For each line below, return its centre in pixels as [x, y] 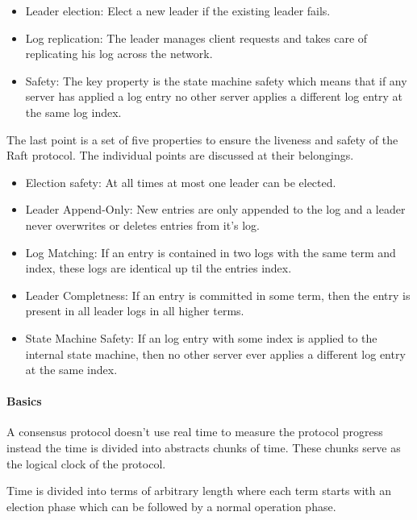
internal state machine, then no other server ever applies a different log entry [215, 354]
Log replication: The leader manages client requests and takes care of [196, 37]
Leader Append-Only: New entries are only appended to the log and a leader [215, 209]
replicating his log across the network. [119, 54]
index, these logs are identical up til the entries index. [158, 268]
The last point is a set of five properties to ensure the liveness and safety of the [202, 139]
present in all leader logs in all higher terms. [135, 311]
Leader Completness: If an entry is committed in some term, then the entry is [218, 295]
